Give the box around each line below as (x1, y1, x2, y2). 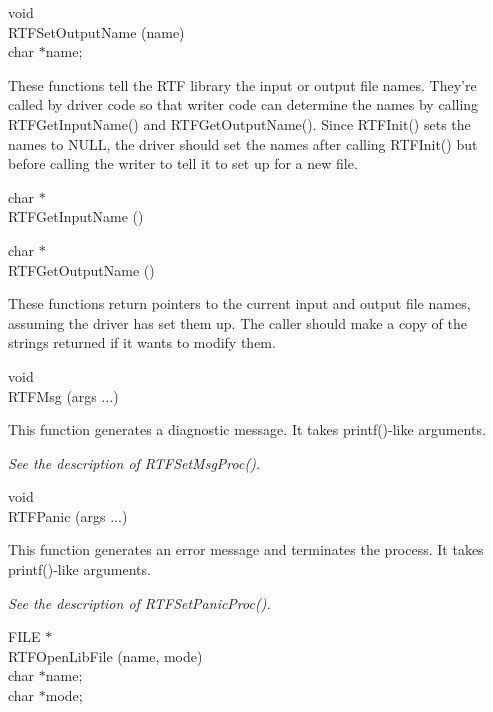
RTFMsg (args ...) (8, 385, 119, 406)
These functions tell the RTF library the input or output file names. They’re (8, 74, 477, 95)
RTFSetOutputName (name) (8, 21, 185, 42)
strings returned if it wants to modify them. (8, 332, 276, 353)
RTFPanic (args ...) (8, 505, 128, 526)
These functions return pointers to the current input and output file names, (8, 293, 471, 314)
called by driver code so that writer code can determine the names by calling (8, 94, 479, 115)
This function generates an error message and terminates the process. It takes (8, 539, 484, 560)
